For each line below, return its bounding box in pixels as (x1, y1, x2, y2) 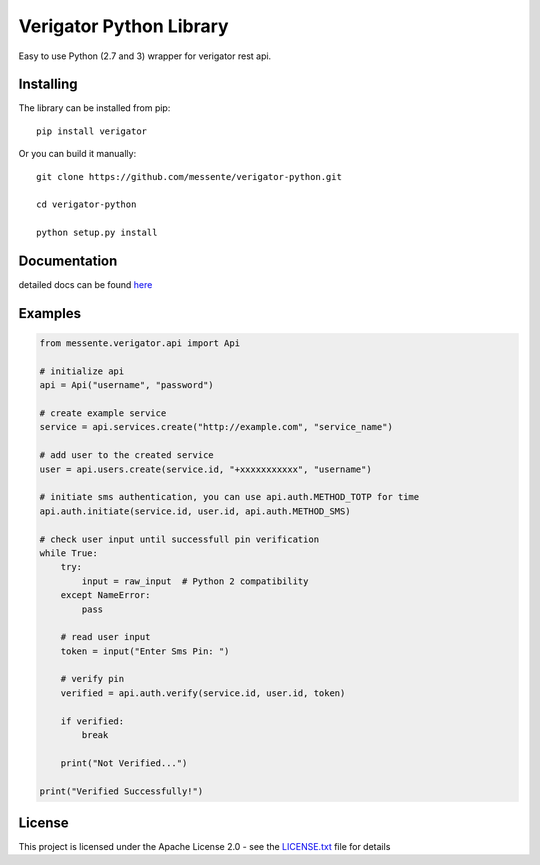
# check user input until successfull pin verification (39, 533, 320, 545)
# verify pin (60, 673, 125, 685)
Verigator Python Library (18, 15, 229, 37)
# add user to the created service (39, 450, 214, 461)
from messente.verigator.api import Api (39, 338, 240, 349)
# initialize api (39, 365, 125, 377)
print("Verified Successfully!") (39, 785, 204, 797)
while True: (39, 547, 99, 559)
